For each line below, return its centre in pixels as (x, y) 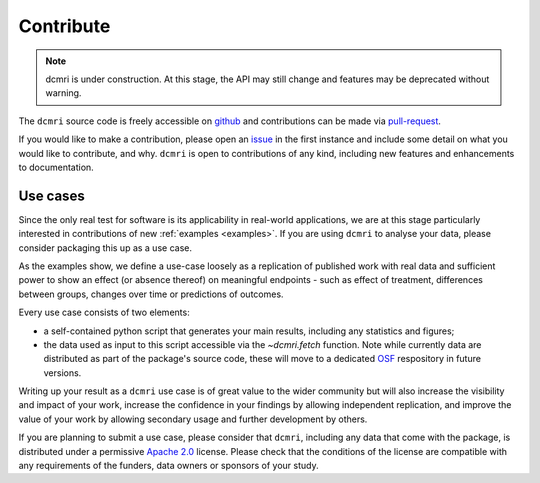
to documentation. (56, 167)
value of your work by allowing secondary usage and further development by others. (193, 419)
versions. (62, 372)
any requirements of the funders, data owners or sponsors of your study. (168, 466)
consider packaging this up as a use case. (105, 247)
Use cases (51, 195)
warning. (63, 93)
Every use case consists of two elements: (104, 312)
